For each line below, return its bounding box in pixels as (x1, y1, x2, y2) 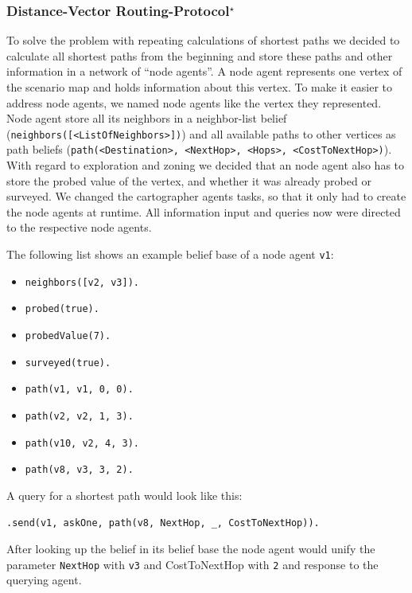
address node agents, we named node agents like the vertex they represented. (6, 94, 382, 111)
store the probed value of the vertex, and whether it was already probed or (6, 172, 371, 189)
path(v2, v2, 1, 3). (25, 411, 134, 422)
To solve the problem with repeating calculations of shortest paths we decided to (6, 32, 400, 49)
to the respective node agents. (6, 219, 152, 236)
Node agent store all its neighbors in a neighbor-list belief (6, 110, 287, 127)
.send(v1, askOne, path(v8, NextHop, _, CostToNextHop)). (6, 517, 320, 529)
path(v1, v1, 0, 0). (25, 384, 134, 396)
